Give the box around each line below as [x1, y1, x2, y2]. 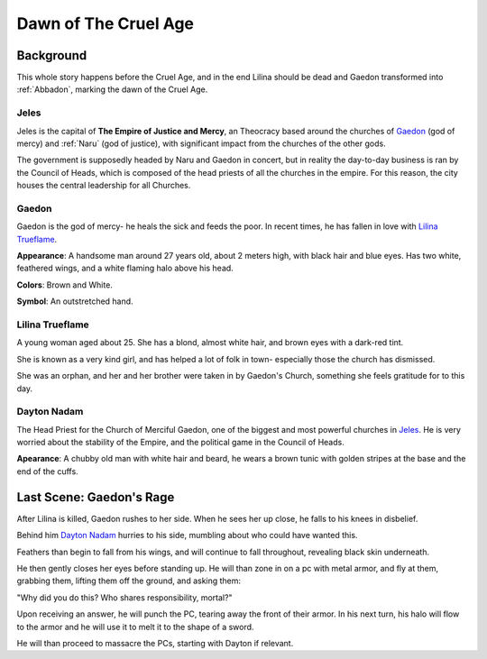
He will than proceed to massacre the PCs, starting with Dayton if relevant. [16, 637, 294, 648]
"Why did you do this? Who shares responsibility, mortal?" [16, 591, 234, 603]
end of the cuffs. [16, 465, 78, 477]
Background [16, 48, 87, 63]
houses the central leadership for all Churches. [16, 180, 191, 191]
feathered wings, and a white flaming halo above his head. [16, 262, 234, 274]
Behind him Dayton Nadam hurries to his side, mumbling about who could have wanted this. [16, 530, 358, 541]
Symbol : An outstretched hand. [16, 296, 134, 307]
